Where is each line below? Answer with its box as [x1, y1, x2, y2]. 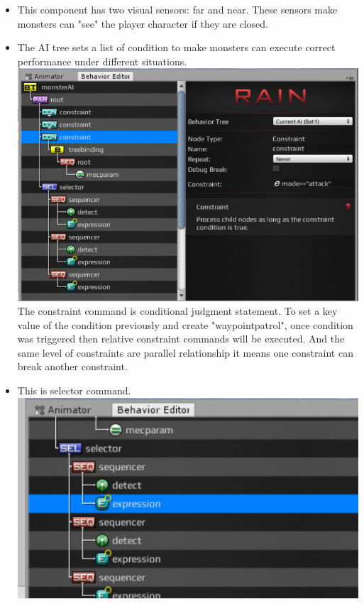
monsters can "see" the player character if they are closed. [17, 16, 268, 31]
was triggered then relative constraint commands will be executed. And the [17, 331, 345, 346]
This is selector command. [17, 383, 131, 398]
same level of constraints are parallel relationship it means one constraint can [17, 345, 353, 360]
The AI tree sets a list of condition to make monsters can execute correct [17, 40, 336, 55]
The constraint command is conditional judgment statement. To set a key [17, 303, 338, 318]
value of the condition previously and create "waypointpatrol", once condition [17, 317, 353, 332]
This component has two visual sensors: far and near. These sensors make [17, 2, 338, 16]
